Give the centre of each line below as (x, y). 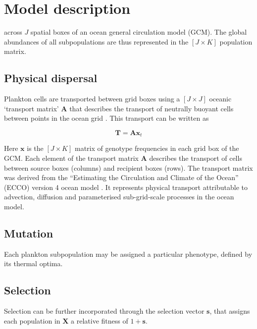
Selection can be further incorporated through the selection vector (104, 311)
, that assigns (230, 311)
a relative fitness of (100, 320)
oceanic (220, 99)
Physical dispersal (51, 78)
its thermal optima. (33, 263)
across (13, 32)
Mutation (29, 233)
